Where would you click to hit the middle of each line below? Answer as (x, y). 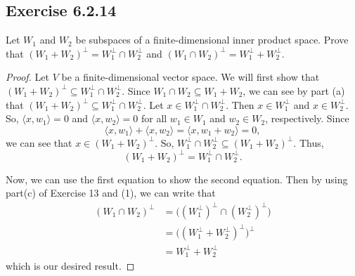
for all (154, 118)
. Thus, (309, 142)
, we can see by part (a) (294, 90)
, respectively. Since (307, 118)
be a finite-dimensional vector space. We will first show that (191, 77)
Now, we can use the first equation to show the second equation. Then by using (177, 179)
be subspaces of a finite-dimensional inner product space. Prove (212, 40)
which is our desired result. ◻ (70, 266)
